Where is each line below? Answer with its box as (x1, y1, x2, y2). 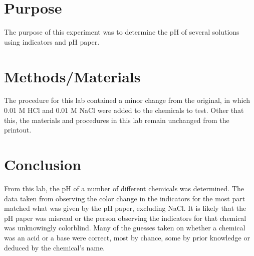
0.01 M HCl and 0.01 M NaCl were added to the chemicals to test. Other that (4, 105, 244, 115)
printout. (4, 124, 32, 135)
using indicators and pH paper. (4, 36, 100, 47)
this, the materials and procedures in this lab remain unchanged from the (4, 114, 229, 125)
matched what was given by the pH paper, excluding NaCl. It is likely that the (4, 203, 246, 213)
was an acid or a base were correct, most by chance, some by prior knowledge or (4, 232, 250, 242)
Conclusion (4, 154, 82, 174)
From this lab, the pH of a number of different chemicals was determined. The (4, 183, 244, 193)
